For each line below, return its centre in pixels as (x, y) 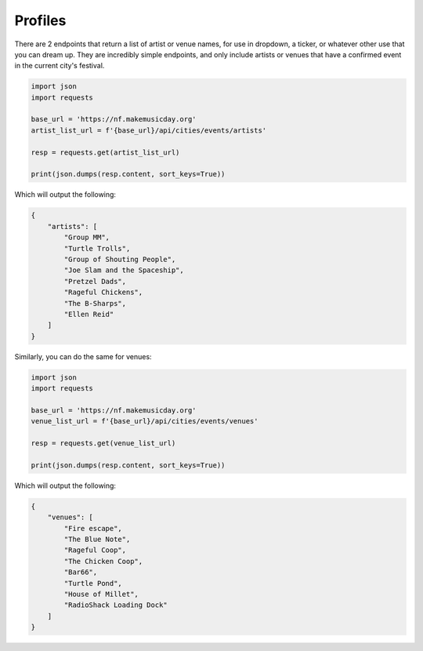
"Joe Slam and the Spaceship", (124, 270)
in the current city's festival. (60, 66)
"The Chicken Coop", (103, 561)
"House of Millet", (101, 594)
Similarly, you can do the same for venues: (83, 356)
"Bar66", (81, 572)
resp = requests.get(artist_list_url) (105, 152)
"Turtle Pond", (93, 583)
